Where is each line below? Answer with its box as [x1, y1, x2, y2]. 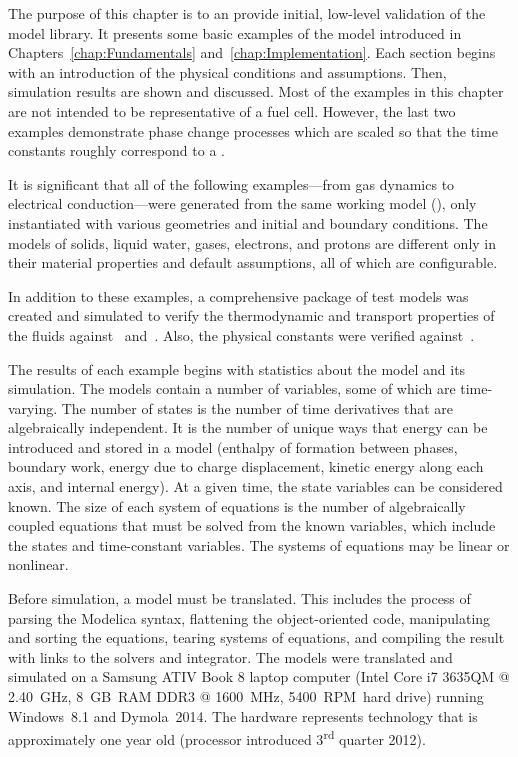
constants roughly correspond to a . [8, 140, 225, 161]
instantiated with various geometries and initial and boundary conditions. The [8, 212, 488, 233]
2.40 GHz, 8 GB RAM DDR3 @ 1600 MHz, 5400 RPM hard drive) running [8, 686, 484, 706]
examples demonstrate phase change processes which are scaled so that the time [8, 120, 498, 141]
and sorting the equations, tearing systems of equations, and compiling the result [8, 627, 505, 648]
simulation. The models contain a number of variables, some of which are [8, 378, 456, 399]
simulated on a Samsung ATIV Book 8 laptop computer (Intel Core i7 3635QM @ [8, 666, 510, 687]
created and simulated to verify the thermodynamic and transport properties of [8, 305, 495, 326]
